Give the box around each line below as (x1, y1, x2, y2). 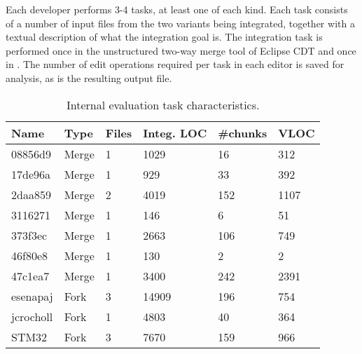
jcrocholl (11, 308, 53, 325)
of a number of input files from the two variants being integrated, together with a (6, 15, 355, 30)
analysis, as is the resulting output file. (6, 70, 172, 85)
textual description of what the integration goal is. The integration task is (6, 29, 323, 44)
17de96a (11, 165, 51, 182)
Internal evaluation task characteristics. (66, 96, 260, 113)
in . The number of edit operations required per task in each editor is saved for (6, 57, 344, 72)
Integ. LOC (143, 124, 207, 141)
